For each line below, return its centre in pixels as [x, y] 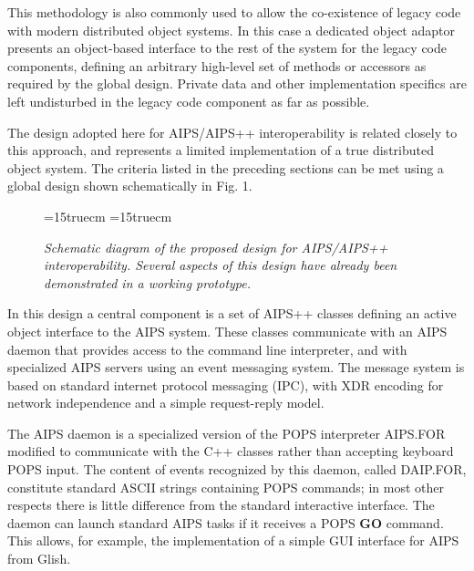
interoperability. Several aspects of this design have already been [221, 265]
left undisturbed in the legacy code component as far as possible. [189, 101]
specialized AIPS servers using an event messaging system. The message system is [236, 367]
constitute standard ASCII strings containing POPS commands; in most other [226, 487]
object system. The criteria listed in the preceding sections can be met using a [226, 167]
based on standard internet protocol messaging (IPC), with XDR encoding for [226, 384]
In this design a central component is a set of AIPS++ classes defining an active [232, 313]
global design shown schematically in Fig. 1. [130, 186]
